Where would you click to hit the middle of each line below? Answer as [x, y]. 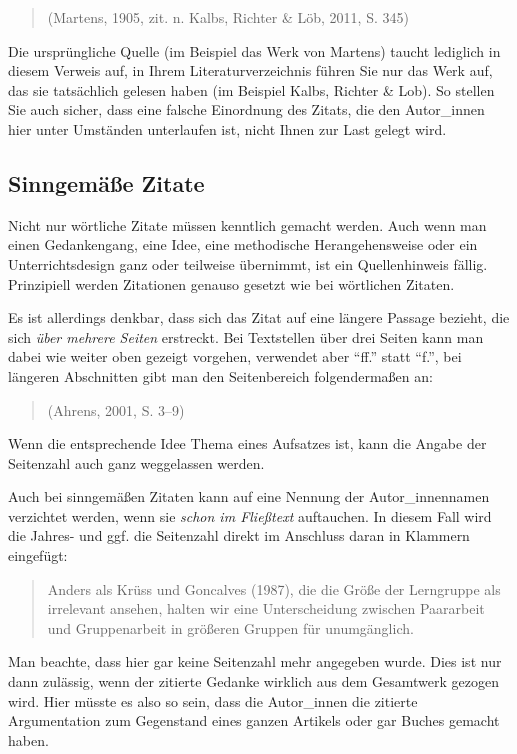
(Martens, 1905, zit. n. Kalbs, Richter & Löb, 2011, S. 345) [228, 17]
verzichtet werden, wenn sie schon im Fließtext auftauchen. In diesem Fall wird [250, 515]
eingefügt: [38, 555]
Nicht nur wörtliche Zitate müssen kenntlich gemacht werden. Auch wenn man [247, 224]
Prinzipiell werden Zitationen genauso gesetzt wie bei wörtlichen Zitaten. [231, 283]
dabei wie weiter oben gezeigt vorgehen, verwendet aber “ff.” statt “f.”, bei [235, 356]
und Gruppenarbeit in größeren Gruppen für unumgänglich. [230, 627]
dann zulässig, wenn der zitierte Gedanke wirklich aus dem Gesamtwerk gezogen [253, 681]
